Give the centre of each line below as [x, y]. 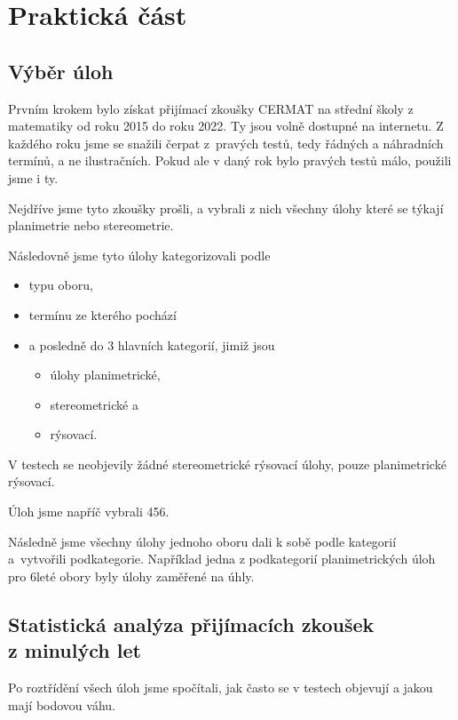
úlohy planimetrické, [105, 375]
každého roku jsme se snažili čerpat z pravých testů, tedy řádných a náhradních [226, 143]
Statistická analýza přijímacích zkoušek [191, 624]
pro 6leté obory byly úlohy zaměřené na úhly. [131, 576]
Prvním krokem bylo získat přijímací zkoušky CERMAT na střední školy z [211, 108]
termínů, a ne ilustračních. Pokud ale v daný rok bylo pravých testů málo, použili [230, 160]
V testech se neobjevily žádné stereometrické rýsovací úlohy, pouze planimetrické [227, 464]
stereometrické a [94, 404]
